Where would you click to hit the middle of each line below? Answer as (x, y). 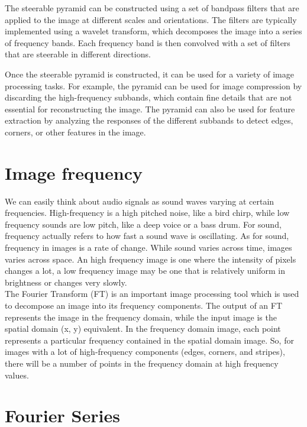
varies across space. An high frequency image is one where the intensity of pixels (151, 259)
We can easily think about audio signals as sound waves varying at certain (140, 201)
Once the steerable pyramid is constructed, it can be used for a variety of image (149, 74)
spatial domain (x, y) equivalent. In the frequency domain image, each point (143, 329)
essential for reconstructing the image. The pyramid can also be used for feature (150, 109)
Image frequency (74, 172)
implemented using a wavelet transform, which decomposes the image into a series (153, 31)
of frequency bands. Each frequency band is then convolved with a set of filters (148, 42)
